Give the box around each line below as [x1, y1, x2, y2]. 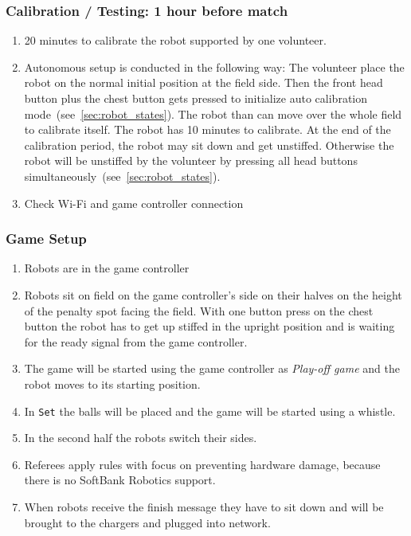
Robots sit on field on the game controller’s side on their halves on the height [24, 286, 402, 303]
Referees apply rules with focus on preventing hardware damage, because [24, 456, 381, 472]
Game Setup [6, 229, 87, 248]
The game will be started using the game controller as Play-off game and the [24, 360, 400, 377]
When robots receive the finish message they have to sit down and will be [24, 498, 384, 514]
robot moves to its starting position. [24, 375, 201, 392]
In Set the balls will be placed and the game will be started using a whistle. [24, 402, 396, 419]
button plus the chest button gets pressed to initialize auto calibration [24, 90, 368, 106]
